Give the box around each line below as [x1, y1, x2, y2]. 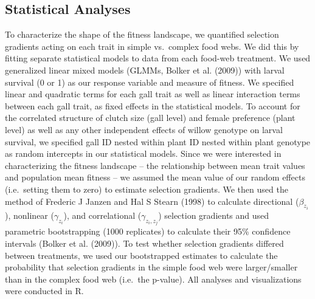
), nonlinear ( [5, 208, 54, 221]
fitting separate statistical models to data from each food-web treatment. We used [5, 52, 311, 64]
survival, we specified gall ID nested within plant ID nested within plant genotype [5, 135, 311, 148]
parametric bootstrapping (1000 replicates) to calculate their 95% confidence [5, 225, 291, 238]
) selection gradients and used [158, 208, 269, 221]
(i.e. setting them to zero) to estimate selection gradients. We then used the [5, 182, 288, 195]
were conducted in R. [5, 284, 84, 297]
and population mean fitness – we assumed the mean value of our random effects [5, 171, 305, 184]
